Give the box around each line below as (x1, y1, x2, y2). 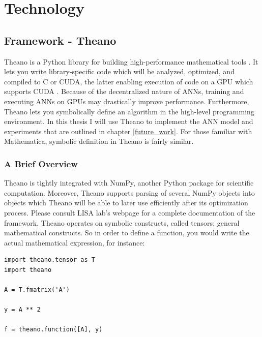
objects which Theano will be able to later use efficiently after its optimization (4, 197, 248, 208)
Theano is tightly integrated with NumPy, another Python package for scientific (4, 177, 254, 188)
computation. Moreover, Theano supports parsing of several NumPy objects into (4, 187, 255, 198)
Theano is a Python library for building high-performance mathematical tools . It (4, 56, 258, 67)
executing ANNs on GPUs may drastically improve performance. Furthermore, (4, 96, 249, 106)
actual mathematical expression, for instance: (4, 237, 145, 248)
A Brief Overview (4, 157, 78, 170)
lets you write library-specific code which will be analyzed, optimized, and (4, 66, 235, 77)
